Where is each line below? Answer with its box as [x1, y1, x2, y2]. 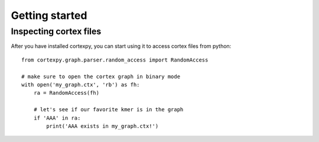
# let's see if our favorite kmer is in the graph [33, 106, 184, 113]
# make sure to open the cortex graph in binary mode [21, 73, 180, 80]
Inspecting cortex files [11, 26, 102, 37]
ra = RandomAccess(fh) [33, 89, 100, 96]
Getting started [11, 9, 87, 22]
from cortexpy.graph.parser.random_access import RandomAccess [21, 56, 209, 63]
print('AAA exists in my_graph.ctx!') [46, 122, 159, 130]
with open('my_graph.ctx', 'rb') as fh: [21, 81, 140, 88]
